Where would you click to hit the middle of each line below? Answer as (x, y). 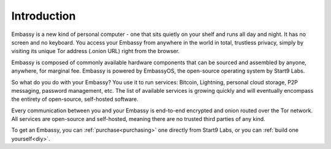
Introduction (44, 16)
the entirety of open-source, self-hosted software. (75, 99)
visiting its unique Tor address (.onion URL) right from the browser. (96, 51)
